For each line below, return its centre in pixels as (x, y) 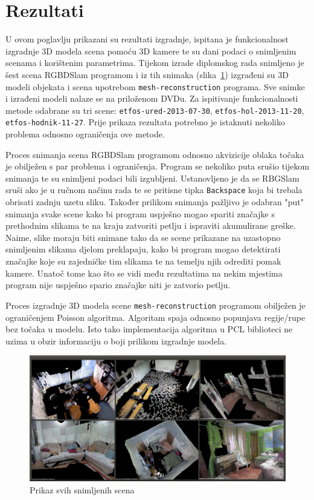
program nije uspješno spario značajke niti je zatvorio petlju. (118, 285)
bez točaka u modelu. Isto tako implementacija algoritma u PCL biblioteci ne (149, 329)
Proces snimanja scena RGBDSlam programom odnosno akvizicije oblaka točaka (155, 154)
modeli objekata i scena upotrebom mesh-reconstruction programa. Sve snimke (155, 86)
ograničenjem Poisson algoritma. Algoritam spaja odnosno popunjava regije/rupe (155, 317)
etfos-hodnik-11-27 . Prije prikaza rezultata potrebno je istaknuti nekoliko (145, 122)
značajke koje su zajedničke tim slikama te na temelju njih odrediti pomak (143, 261)
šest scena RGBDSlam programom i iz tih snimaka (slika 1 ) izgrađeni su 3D (147, 74)
